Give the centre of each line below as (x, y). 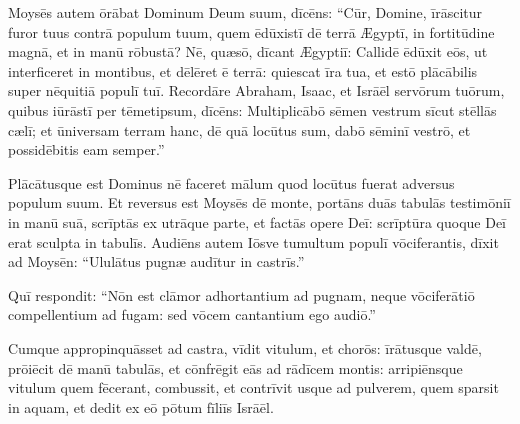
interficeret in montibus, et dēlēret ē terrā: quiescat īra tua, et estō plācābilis (243, 70)
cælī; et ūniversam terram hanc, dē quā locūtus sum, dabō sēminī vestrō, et (239, 129)
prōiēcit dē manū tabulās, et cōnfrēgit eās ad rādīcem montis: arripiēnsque (235, 367)
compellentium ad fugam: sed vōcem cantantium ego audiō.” (192, 314)
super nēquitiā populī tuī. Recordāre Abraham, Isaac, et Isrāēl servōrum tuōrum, (256, 90)
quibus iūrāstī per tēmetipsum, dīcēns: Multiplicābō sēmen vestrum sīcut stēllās (252, 109)
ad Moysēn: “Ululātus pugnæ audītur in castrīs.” (156, 261)
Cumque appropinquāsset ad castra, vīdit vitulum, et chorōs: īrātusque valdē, (245, 347)
